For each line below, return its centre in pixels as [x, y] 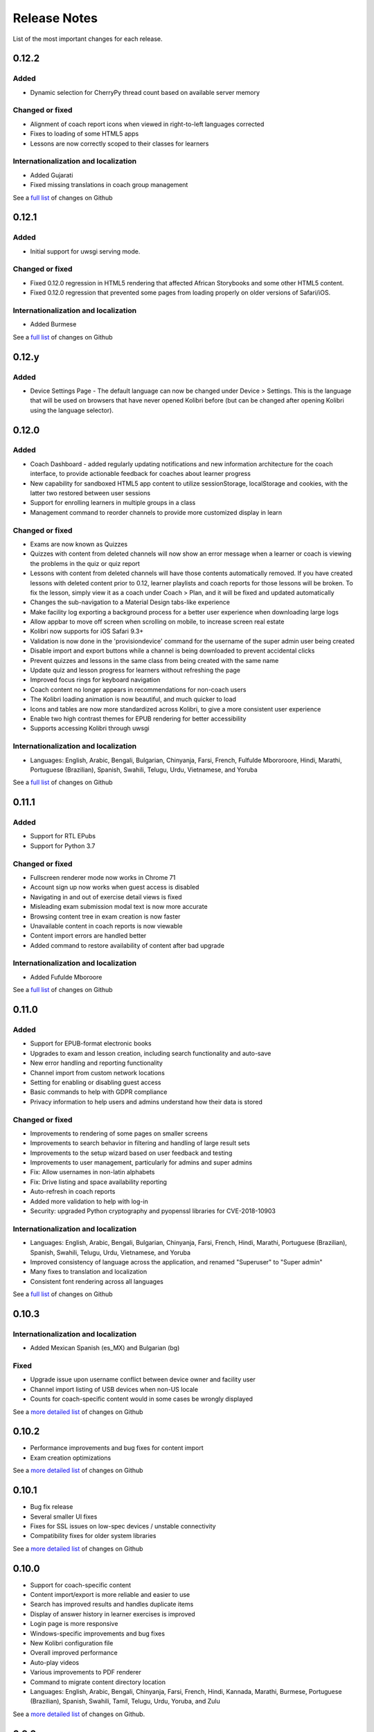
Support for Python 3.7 [63, 846]
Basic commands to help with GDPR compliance [99, 1092]
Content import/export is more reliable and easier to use [110, 1595]
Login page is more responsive [74, 1624]
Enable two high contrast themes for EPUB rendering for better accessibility [138, 718]
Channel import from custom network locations [98, 1072]
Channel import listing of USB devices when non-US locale [114, 1389]
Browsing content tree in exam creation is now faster [105, 916]
